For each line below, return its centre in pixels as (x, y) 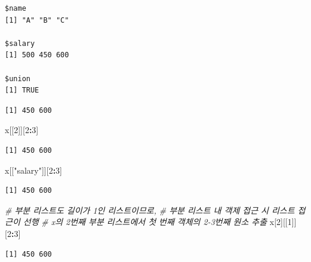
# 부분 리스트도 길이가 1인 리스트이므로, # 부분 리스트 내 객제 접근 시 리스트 (150, 210)
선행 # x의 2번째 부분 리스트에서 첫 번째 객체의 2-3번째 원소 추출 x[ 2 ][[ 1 (157, 222)
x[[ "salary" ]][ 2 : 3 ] (34, 170)
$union (18, 78)
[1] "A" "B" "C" (37, 20)
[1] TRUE (22, 90)
